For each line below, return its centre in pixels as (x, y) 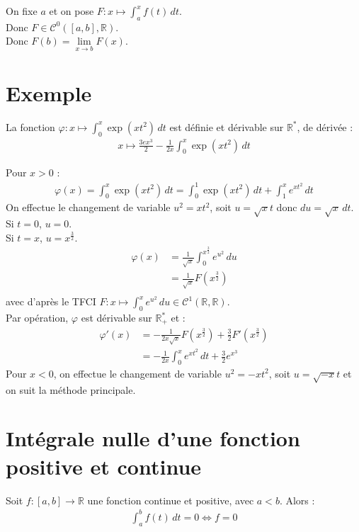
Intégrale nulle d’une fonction (153, 438)
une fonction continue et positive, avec (171, 500)
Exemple (49, 92)
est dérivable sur (116, 318)
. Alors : (297, 500)
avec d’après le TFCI (51, 301)
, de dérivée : (325, 126)
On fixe (22, 11)
